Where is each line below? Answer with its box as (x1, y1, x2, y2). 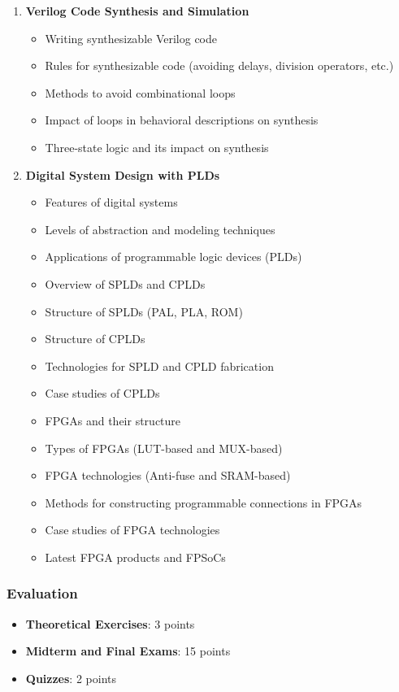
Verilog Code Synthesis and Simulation (25, 2, 249, 19)
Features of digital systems (45, 194, 178, 211)
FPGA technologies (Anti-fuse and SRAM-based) (45, 467, 291, 484)
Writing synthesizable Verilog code (45, 29, 218, 46)
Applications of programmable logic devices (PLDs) (45, 248, 302, 265)
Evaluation (7, 583, 78, 603)
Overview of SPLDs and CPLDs (45, 275, 206, 292)
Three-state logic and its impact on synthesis (45, 138, 269, 155)
